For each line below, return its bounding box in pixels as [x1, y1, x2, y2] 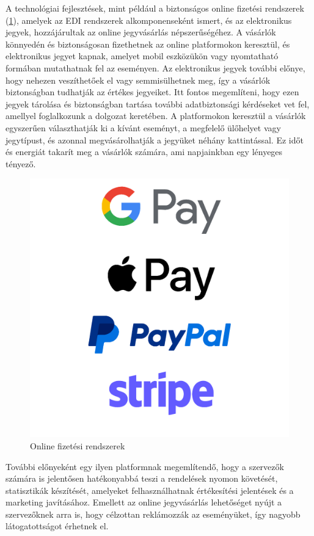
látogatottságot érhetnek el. [5, 520, 109, 532]
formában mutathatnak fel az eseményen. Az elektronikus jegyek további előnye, [5, 61, 305, 74]
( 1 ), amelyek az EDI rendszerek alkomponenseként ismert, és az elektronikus [5, 13, 292, 26]
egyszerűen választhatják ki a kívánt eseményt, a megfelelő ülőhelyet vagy [5, 121, 281, 134]
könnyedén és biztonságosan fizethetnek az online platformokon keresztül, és [5, 37, 290, 50]
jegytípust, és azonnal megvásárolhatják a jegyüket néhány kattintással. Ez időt [5, 133, 304, 146]
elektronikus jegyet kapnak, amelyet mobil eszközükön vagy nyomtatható [5, 49, 279, 62]
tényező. [5, 157, 36, 170]
